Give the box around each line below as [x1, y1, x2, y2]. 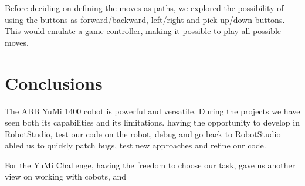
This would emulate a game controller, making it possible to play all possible [5, 25, 282, 37]
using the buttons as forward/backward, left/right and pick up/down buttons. [5, 13, 285, 25]
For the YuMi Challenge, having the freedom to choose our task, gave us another [5, 158, 296, 171]
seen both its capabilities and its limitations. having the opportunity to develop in [5, 116, 300, 128]
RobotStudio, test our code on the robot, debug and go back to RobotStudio [5, 127, 281, 140]
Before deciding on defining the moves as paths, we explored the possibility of [5, 2, 284, 13]
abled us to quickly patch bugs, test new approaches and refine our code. [5, 139, 266, 151]
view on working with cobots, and [5, 170, 127, 182]
